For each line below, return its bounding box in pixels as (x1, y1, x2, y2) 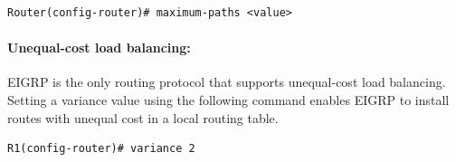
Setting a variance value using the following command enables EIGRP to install (7, 90, 450, 109)
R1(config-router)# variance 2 (7, 142, 195, 156)
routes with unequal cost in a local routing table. (7, 108, 279, 127)
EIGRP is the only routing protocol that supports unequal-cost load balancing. (7, 72, 446, 91)
